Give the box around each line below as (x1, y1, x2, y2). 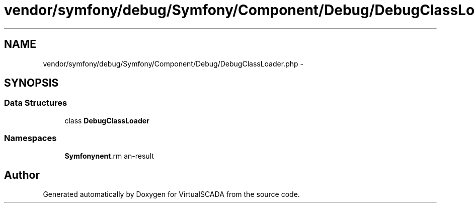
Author (4, 168, 40, 181)
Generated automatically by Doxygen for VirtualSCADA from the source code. (43, 190, 300, 199)
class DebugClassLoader (64, 116, 149, 125)
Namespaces (4, 133, 57, 144)
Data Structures (4, 98, 67, 108)
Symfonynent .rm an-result (64, 151, 154, 160)
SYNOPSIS (4, 77, 59, 90)
